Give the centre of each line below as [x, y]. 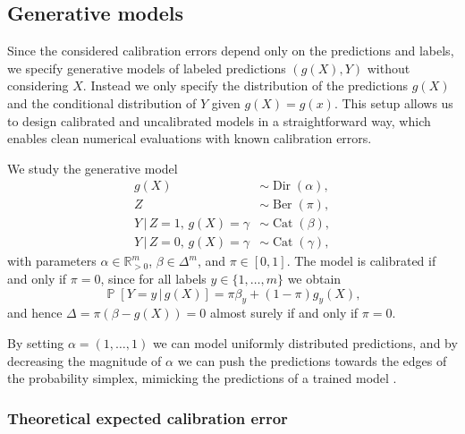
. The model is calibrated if [361, 261]
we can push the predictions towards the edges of [312, 360]
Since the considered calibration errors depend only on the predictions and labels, [231, 51]
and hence [35, 313]
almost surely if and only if [284, 313]
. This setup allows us [393, 102]
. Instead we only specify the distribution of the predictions [245, 85]
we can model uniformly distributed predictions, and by [305, 343]
